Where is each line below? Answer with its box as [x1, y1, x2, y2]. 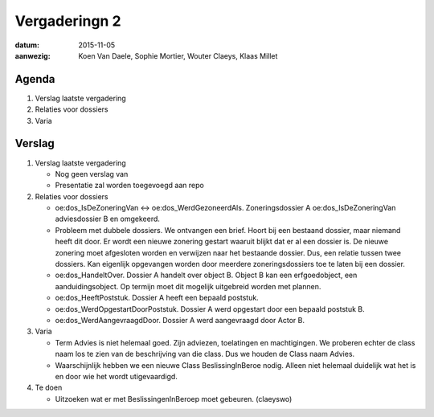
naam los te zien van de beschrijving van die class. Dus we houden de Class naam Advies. [55, 350, 355, 359]
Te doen [35, 382, 63, 393]
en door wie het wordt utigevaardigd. [55, 371, 178, 381]
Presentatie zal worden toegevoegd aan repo [55, 181, 204, 190]
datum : [14, 40, 40, 50]
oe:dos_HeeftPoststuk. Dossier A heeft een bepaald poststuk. [55, 293, 259, 303]
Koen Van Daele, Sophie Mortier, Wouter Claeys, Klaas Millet [78, 51, 278, 60]
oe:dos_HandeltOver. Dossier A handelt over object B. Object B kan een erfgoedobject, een [55, 270, 358, 280]
